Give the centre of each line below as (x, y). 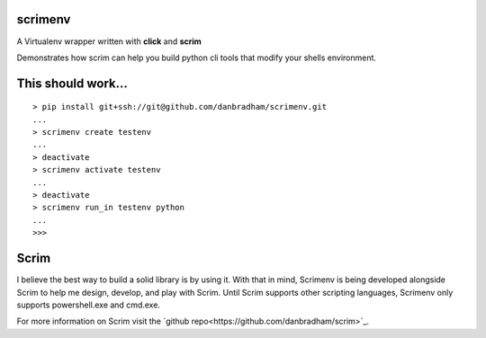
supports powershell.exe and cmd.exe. (89, 305)
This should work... (72, 83)
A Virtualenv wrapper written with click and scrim (109, 41)
